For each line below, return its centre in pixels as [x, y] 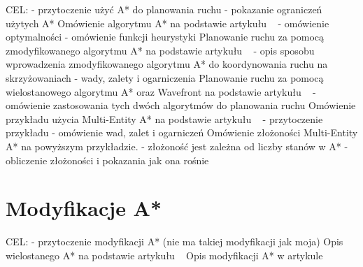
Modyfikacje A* [84, 208]
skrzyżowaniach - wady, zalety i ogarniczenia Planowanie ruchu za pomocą [165, 77]
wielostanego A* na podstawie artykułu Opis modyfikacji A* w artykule [164, 255]
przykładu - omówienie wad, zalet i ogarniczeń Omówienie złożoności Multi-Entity [182, 132]
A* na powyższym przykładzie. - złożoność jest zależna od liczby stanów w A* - [177, 146]
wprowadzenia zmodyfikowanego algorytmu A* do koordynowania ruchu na [167, 64]
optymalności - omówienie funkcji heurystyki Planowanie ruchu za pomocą [165, 37]
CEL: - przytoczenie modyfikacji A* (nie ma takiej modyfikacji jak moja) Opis [175, 241]
